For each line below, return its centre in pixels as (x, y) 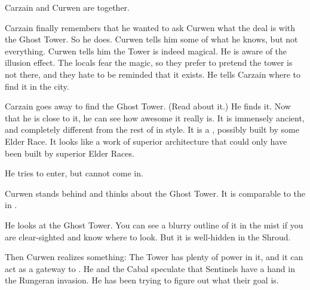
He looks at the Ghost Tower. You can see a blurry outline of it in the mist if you (154, 225)
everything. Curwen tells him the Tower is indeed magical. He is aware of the (146, 51)
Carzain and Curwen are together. (67, 7)
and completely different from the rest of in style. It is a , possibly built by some (152, 129)
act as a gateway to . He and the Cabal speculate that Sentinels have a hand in (150, 268)
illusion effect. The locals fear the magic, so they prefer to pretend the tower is (149, 62)
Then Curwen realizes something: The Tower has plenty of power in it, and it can (154, 257)
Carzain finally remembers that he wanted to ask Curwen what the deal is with (150, 27)
